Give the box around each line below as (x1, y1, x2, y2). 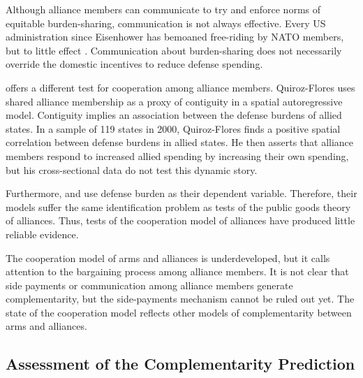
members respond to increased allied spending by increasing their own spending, (6, 148, 349, 163)
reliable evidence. (6, 226, 79, 241)
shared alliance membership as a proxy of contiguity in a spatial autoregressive (6, 94, 343, 108)
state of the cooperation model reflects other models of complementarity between (6, 305, 352, 319)
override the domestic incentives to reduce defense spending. (6, 57, 263, 71)
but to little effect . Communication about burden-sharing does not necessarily (6, 43, 342, 57)
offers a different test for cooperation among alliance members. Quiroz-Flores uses (6, 80, 355, 94)
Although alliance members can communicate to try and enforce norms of (6, 2, 321, 16)
